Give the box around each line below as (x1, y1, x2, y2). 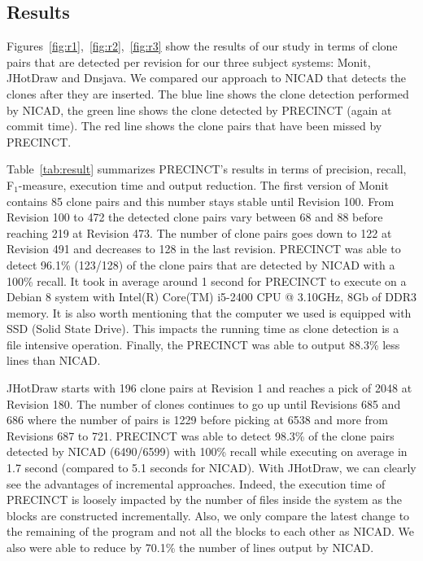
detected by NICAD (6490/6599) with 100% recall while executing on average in (7, 443, 408, 460)
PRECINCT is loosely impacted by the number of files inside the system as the (7, 491, 403, 508)
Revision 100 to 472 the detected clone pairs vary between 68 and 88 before (7, 208, 383, 226)
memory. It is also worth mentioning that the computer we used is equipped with (7, 304, 412, 321)
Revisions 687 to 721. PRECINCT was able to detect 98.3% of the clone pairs (7, 427, 395, 444)
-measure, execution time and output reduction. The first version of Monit (18, 176, 389, 193)
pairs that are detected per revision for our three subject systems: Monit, (7, 53, 371, 70)
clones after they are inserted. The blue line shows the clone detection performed (7, 85, 409, 102)
